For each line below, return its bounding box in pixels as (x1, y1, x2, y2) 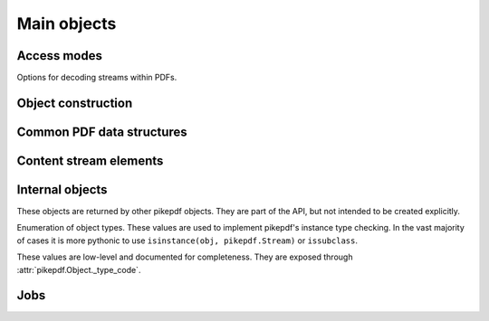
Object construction (16, 95, 133, 110)
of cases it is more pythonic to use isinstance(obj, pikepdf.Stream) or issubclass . (16, 235, 358, 246)
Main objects (16, 14, 117, 33)
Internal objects (16, 182, 108, 197)
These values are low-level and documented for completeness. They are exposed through (16, 251, 353, 262)
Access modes (16, 48, 103, 63)
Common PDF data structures (16, 124, 187, 139)
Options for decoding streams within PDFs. (16, 72, 177, 83)
